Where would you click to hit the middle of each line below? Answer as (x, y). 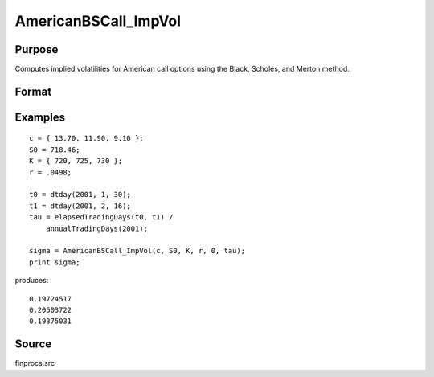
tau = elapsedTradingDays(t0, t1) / (101, 217)
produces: (32, 281)
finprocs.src (35, 363)
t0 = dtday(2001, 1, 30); (80, 195)
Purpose (37, 49)
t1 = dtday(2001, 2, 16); (80, 206)
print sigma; (55, 262)
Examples (40, 117)
